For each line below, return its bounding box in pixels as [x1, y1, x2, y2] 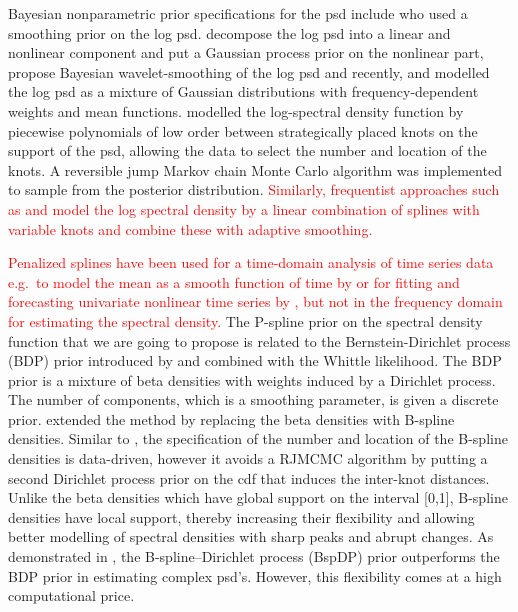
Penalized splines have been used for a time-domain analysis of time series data [8, 252, 494, 273]
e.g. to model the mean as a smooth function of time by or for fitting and [8, 271, 460, 292]
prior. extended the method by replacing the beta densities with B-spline [8, 408, 455, 429]
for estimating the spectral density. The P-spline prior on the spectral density [8, 310, 483, 331]
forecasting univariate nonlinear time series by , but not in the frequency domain [8, 291, 503, 312]
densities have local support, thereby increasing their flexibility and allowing [8, 506, 475, 527]
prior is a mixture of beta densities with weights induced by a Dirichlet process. [8, 369, 496, 390]
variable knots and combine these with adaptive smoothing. [8, 218, 373, 239]
